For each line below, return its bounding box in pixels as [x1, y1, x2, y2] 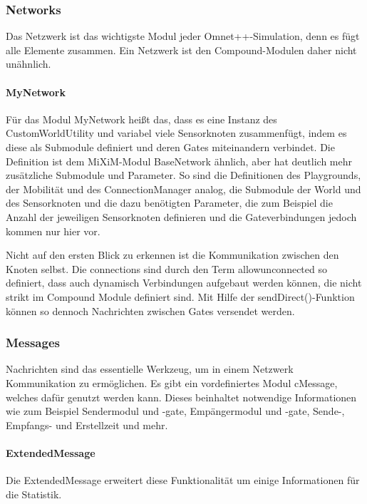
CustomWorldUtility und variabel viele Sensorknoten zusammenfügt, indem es [6, 125, 347, 140]
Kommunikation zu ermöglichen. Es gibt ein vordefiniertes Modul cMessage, [6, 375, 338, 390]
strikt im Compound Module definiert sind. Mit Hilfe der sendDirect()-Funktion [6, 289, 355, 304]
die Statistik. [6, 486, 62, 501]
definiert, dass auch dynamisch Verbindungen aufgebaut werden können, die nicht [6, 275, 362, 290]
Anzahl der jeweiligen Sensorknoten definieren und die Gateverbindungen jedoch [6, 209, 357, 224]
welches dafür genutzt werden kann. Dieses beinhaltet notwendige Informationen [6, 389, 357, 404]
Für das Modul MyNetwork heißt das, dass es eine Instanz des [6, 111, 277, 126]
